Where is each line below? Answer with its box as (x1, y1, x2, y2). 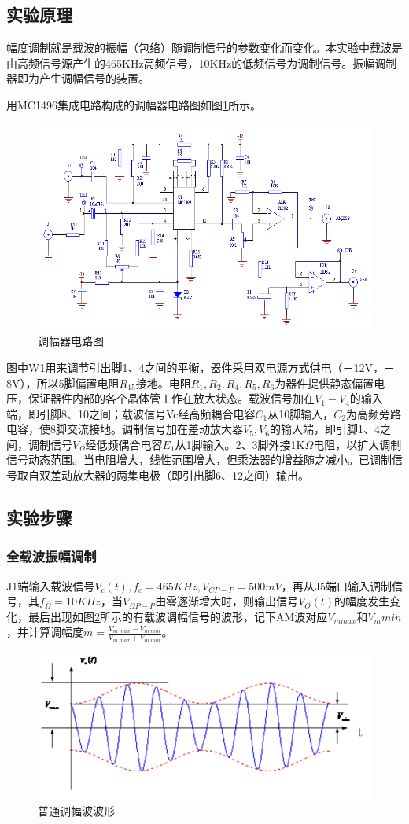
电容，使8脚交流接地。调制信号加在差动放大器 (6, 421, 243, 437)
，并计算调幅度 (6, 624, 83, 640)
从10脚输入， (267, 405, 334, 421)
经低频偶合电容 (85, 436, 163, 452)
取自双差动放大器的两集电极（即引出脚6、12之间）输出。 (17, 467, 309, 484)
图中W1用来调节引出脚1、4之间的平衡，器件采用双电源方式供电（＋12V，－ (6, 359, 395, 375)
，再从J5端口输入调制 (281, 577, 392, 594)
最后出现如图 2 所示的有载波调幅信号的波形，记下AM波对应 (28, 608, 328, 624)
